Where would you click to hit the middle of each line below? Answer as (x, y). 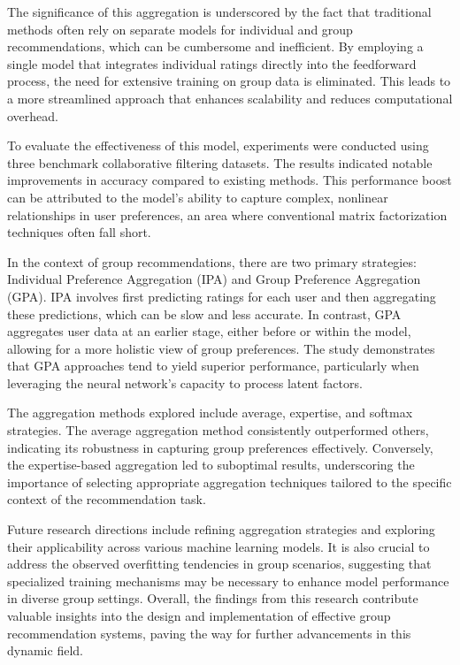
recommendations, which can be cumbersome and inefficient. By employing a (215, 46)
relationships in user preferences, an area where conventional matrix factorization (227, 214)
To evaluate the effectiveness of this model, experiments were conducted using (218, 145)
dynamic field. (45, 650)
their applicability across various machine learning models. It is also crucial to (218, 546)
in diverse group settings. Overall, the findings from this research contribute (213, 598)
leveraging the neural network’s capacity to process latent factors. (185, 382)
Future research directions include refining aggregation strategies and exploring (221, 529)
